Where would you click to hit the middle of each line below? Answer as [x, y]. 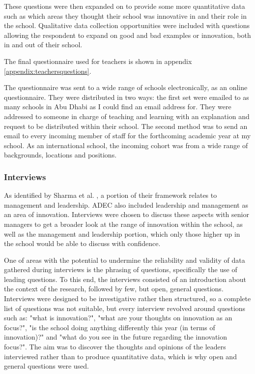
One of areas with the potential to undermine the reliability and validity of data [125, 260]
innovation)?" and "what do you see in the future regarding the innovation [116, 337]
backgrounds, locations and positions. [60, 155]
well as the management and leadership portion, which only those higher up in [122, 234]
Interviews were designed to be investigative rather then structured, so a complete [127, 298]
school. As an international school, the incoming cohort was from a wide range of [126, 145]
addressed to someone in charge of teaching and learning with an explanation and [127, 116]
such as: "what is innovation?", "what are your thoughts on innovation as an [118, 318]
